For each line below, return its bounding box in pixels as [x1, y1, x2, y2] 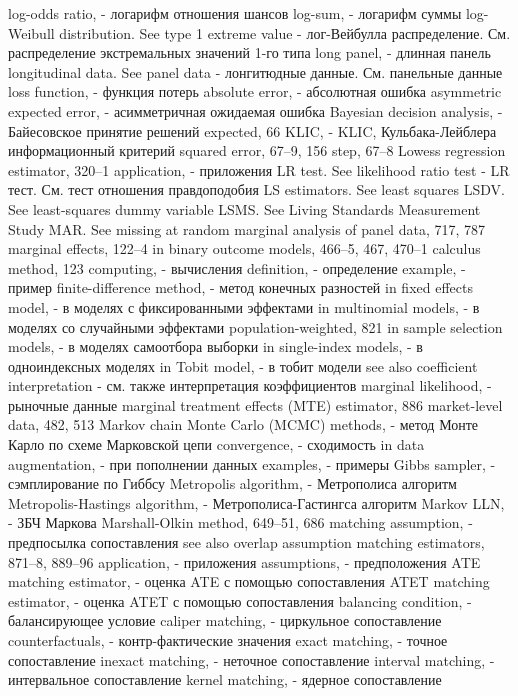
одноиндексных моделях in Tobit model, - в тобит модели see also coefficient [8, 355, 478, 376]
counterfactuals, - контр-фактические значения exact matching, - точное [8, 630, 448, 650]
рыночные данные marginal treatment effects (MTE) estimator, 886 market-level [8, 394, 503, 415]
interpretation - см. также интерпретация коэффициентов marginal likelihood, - [8, 375, 492, 396]
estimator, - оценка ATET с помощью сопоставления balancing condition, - [8, 590, 472, 611]
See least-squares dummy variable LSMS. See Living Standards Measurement [8, 198, 481, 219]
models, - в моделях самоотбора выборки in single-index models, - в [8, 336, 423, 357]
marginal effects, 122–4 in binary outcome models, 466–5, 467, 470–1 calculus [8, 238, 481, 259]
